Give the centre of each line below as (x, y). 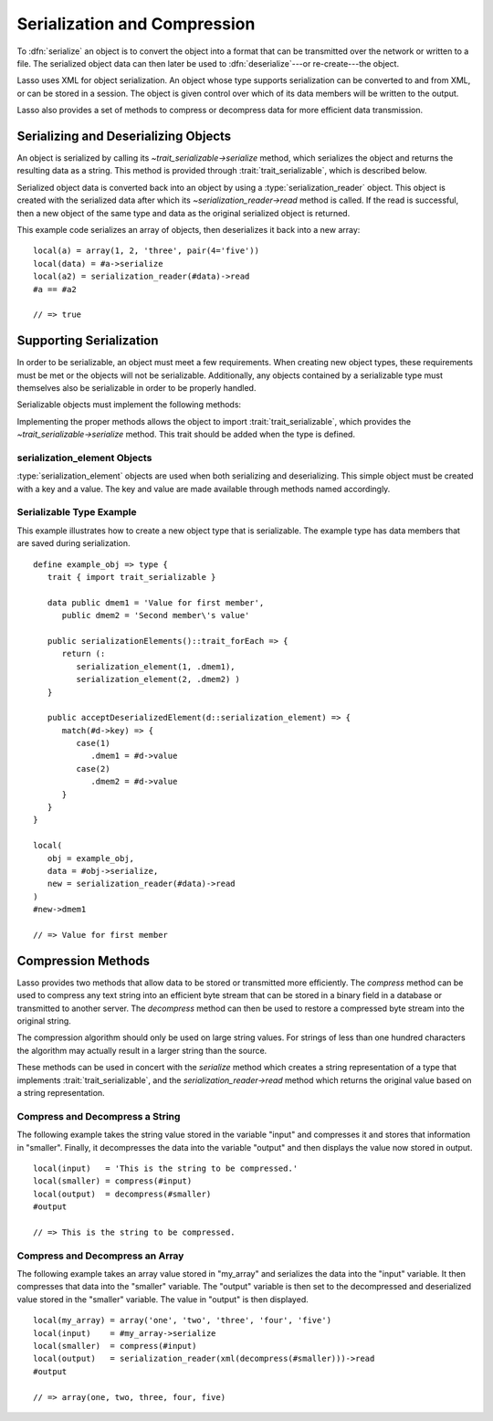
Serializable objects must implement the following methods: (129, 405)
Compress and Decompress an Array (100, 1256)
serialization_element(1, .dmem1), (156, 666)
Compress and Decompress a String (99, 1116)
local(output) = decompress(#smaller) (122, 1194)
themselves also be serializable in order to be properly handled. (136, 388)
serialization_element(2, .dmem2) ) (158, 679)
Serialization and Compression (136, 24)
